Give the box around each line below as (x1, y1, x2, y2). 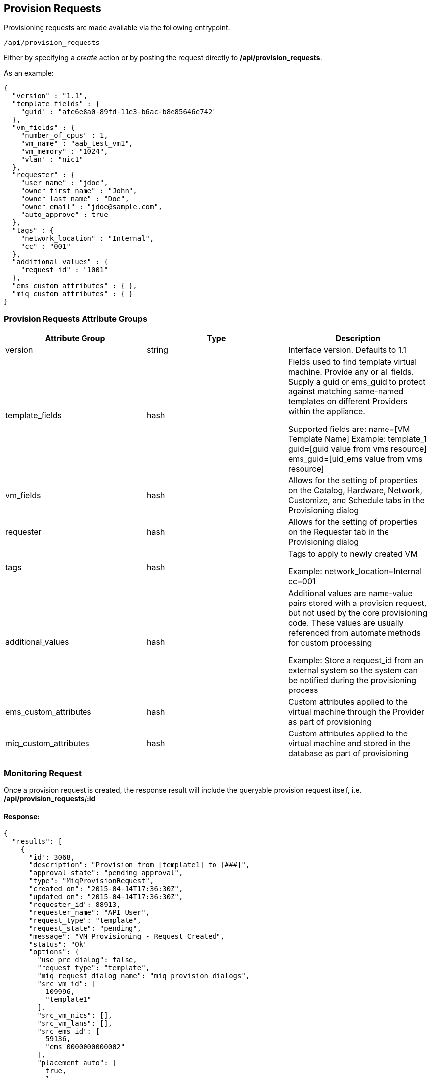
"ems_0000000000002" (45, 1043, 125, 1051)
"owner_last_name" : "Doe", (20, 195, 129, 203)
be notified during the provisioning (288, 675, 416, 686)
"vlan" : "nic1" (20, 155, 84, 164)
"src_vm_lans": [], (37, 1019, 113, 1028)
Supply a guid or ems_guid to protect (288, 377, 426, 387)
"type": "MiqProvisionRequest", (29, 877, 154, 885)
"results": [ (12, 837, 63, 846)
